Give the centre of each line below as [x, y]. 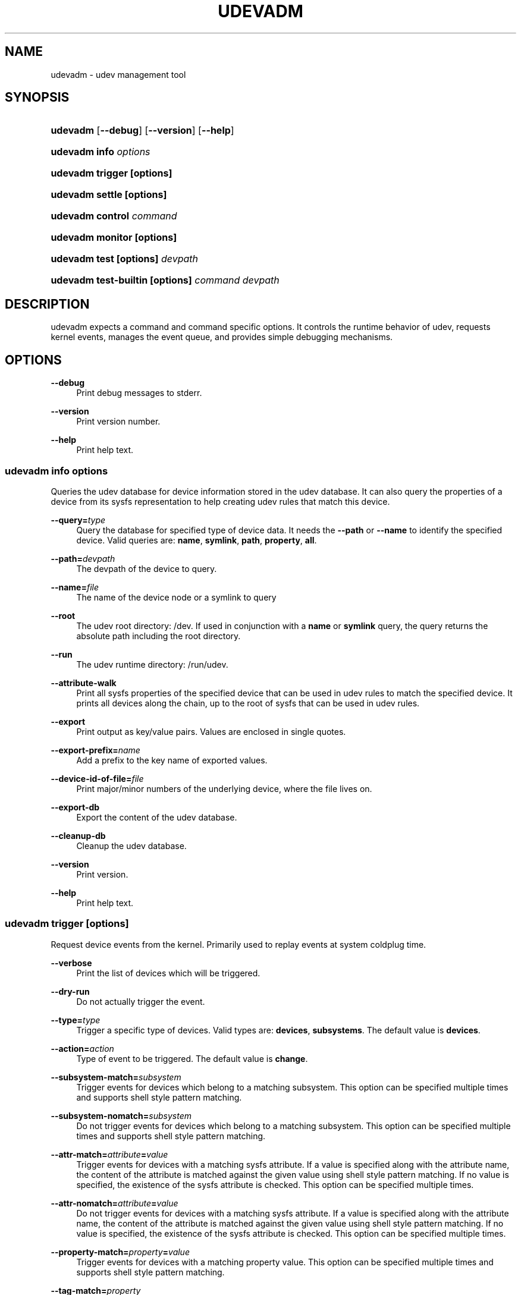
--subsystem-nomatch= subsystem [121, 1115]
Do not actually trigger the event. [141, 1001]
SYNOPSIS [37, 98]
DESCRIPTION [47, 304]
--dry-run [70, 991]
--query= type [78, 520]
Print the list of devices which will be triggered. [168, 973]
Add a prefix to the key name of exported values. [172, 760]
